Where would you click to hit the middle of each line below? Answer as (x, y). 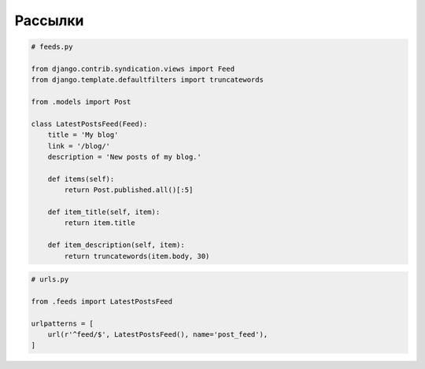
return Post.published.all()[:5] (129, 190)
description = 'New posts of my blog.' (125, 157)
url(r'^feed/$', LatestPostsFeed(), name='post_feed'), (158, 335)
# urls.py (50, 280)
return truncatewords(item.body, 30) (137, 256)
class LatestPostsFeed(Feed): (89, 124)
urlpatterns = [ (63, 323)
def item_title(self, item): (104, 212)
